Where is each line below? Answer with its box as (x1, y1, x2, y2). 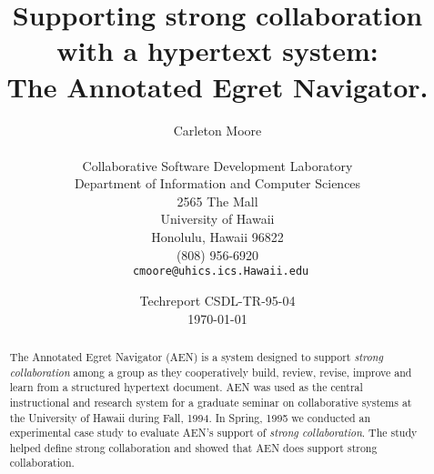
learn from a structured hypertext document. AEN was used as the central (9, 379, 363, 395)
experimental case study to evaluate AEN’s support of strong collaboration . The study (9, 425, 418, 440)
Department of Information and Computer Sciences (74, 174, 361, 193)
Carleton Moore (173, 120, 262, 139)
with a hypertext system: (56, 32, 378, 69)
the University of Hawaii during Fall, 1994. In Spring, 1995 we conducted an (9, 409, 371, 425)
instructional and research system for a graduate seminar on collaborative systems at (9, 394, 412, 409)
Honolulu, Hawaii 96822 (151, 227, 284, 247)
